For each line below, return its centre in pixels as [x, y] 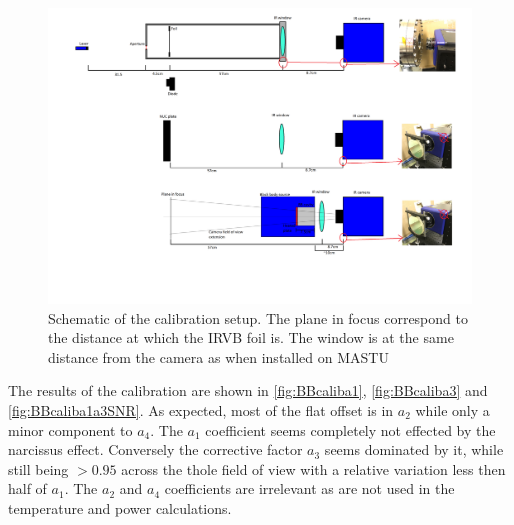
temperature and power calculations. [120, 507]
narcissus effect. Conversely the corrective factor [155, 449]
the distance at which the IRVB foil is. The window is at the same [251, 337]
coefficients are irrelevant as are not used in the [309, 488]
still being [38, 468]
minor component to [70, 429]
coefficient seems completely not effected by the [350, 429]
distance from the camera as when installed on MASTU [218, 356]
